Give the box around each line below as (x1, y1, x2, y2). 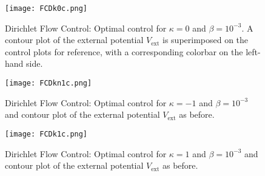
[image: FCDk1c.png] (5, 129, 88, 138)
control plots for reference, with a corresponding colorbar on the (5, 45, 243, 58)
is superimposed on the (163, 33, 249, 46)
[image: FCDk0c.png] (5, 4, 88, 13)
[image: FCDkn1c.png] (5, 79, 92, 88)
